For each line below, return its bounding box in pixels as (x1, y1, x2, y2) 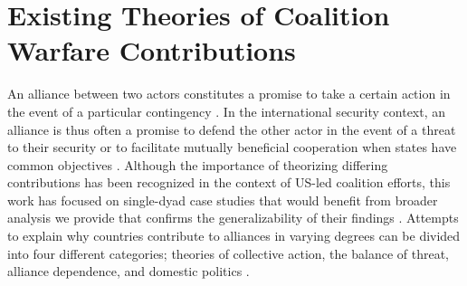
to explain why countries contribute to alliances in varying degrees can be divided (7, 226, 461, 245)
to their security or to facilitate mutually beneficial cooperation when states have (7, 138, 457, 157)
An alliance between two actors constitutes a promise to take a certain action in (7, 84, 451, 103)
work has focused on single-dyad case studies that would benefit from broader (7, 190, 438, 209)
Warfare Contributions (7, 32, 296, 69)
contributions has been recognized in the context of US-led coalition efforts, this (7, 173, 451, 192)
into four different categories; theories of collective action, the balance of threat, (7, 243, 449, 262)
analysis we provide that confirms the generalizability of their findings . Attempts (7, 208, 459, 227)
